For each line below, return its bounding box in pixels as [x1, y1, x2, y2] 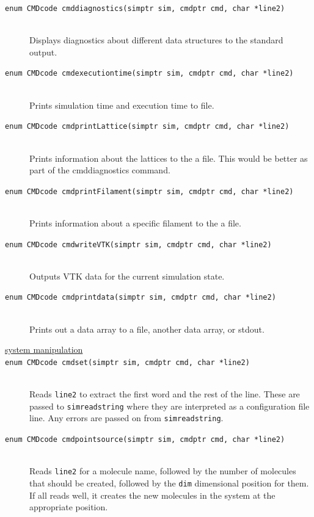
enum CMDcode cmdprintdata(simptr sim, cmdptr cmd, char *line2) [5, 293, 276, 302]
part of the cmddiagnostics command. [29, 164, 170, 176]
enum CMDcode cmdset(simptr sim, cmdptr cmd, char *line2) [5, 358, 250, 367]
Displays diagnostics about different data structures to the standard [29, 34, 283, 46]
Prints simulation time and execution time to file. [29, 98, 214, 111]
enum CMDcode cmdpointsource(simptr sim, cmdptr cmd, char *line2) [5, 435, 285, 444]
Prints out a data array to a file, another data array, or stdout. [29, 322, 265, 335]
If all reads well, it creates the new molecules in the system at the [29, 488, 276, 501]
